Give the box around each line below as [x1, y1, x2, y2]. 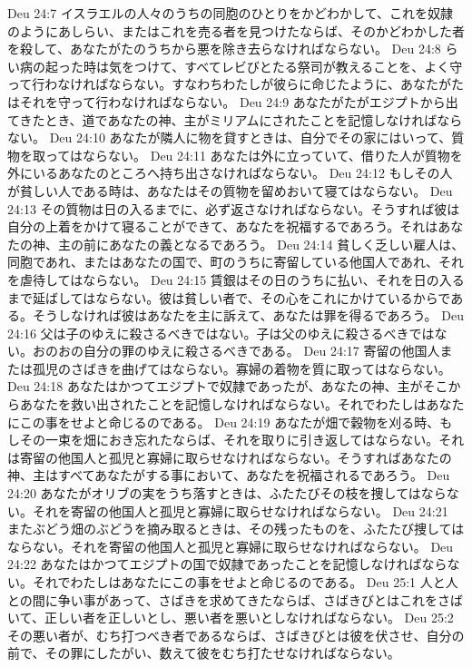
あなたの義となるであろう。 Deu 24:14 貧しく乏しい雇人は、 [108, 234, 465, 253]
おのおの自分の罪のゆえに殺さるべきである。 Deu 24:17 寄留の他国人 [32, 341, 440, 360]
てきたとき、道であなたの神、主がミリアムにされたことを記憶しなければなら [7, 110, 463, 129]
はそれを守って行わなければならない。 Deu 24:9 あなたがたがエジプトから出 [7, 92, 458, 111]
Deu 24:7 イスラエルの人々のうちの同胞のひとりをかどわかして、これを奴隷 [7, 4, 453, 22]
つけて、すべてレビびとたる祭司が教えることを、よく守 [133, 56, 463, 75]
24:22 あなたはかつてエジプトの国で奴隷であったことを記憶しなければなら [7, 554, 447, 574]
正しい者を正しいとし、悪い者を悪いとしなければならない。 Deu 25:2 [44, 608, 454, 627]
